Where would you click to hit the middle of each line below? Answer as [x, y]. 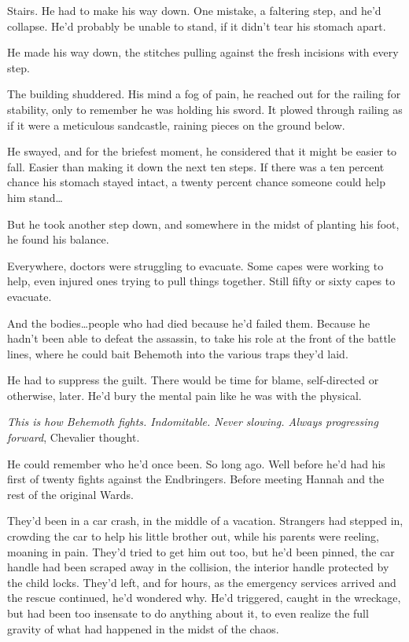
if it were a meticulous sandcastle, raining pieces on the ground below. [176, 125]
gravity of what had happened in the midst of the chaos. [143, 628]
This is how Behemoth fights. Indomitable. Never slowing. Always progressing [193, 422]
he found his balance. [58, 239]
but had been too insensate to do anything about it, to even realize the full [188, 613]
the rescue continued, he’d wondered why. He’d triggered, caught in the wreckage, [204, 598]
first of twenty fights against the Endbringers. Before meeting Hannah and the [196, 479]
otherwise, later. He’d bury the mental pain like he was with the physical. [184, 395]
